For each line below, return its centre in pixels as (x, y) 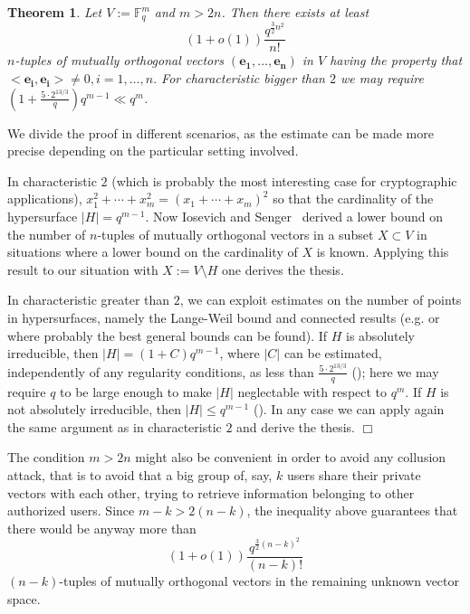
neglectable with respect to (312, 391)
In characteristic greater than (89, 300)
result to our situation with (83, 269)
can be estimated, (333, 353)
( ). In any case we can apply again (349, 409)
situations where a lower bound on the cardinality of (153, 252)
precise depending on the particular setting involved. (153, 151)
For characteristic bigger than (243, 78)
